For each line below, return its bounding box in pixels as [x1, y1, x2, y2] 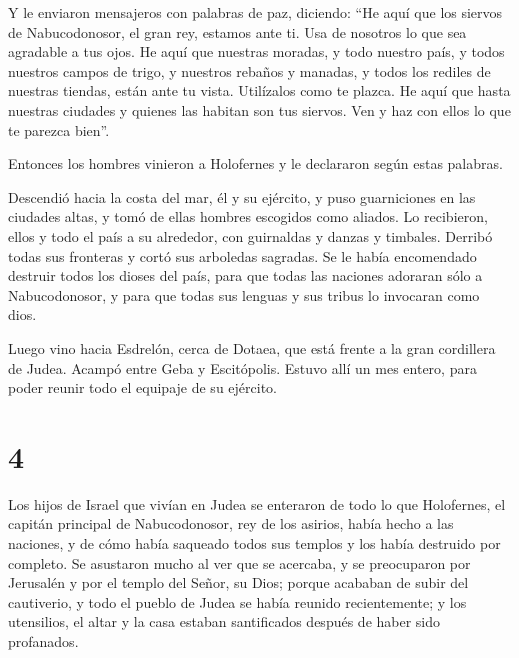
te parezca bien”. [8, 119, 110, 140]
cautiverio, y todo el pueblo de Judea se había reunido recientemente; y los [8, 591, 467, 612]
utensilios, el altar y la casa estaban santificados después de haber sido [8, 611, 441, 632]
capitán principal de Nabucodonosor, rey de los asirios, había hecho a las [8, 513, 454, 534]
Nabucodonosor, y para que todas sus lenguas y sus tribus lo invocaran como [8, 284, 480, 305]
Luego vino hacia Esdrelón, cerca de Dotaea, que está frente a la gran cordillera [8, 337, 496, 358]
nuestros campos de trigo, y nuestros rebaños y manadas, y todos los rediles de [8, 60, 491, 81]
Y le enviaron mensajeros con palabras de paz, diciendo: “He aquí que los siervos [8, 2, 503, 22]
